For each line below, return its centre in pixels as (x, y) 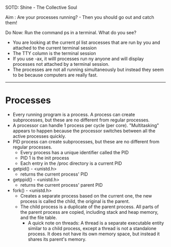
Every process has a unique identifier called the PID (74, 152)
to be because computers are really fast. (55, 75)
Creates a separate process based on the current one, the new (86, 195)
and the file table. (38, 217)
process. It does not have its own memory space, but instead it (94, 234)
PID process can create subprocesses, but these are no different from (86, 141)
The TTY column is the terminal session (54, 53)
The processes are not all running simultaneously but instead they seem (88, 69)
